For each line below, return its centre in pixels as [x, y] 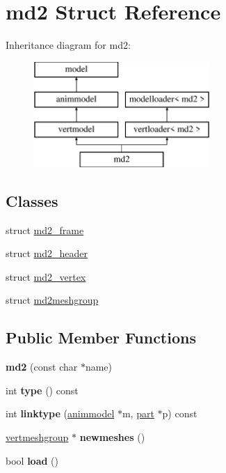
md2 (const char [42, 367]
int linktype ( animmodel [60, 413]
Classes [32, 200]
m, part [138, 413]
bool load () [32, 460]
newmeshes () [112, 437]
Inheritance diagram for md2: [68, 45]
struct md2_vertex [46, 276]
